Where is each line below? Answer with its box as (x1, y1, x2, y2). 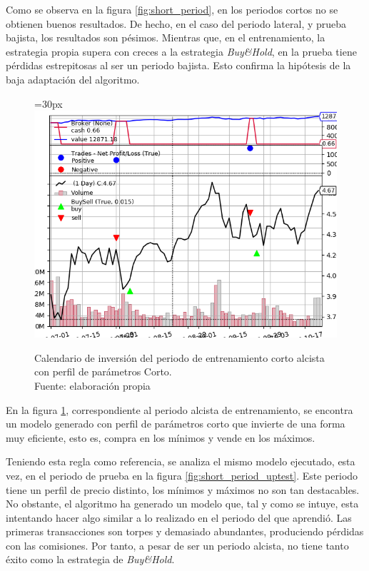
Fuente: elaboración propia (34, 378, 151, 393)
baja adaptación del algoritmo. (6, 71, 140, 86)
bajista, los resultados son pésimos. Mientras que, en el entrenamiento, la (6, 30, 325, 45)
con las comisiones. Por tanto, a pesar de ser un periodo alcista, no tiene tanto (6, 537, 349, 552)
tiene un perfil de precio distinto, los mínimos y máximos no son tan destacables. (6, 482, 360, 497)
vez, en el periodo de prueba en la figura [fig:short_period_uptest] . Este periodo (6, 468, 358, 482)
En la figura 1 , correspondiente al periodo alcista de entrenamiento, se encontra (6, 402, 353, 417)
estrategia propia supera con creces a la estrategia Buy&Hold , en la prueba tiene (6, 44, 357, 59)
